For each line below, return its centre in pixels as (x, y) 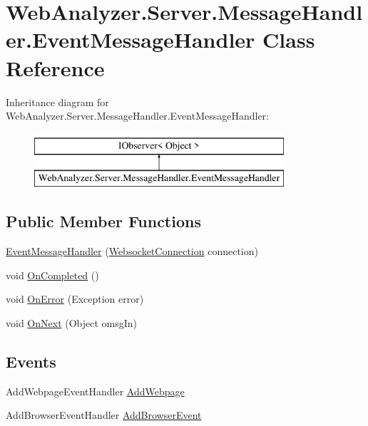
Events (31, 361)
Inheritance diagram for (57, 102)
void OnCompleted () (52, 275)
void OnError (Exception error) (75, 299)
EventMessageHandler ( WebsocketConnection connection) (132, 251)
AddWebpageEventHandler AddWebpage (95, 391)
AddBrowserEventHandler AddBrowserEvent (104, 415)
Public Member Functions (103, 221)
